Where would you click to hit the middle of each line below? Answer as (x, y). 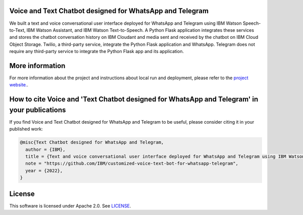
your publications (38, 110)
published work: (26, 129)
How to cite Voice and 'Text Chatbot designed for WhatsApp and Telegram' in (134, 99)
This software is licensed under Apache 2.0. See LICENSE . (70, 206)
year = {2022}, (44, 171)
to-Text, (17, 30)
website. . (19, 85)
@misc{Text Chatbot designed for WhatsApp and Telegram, (92, 142)
